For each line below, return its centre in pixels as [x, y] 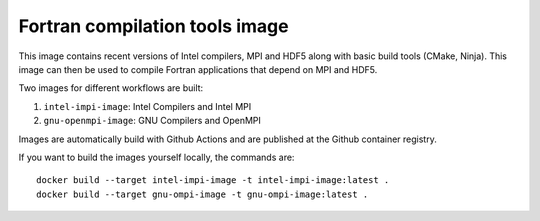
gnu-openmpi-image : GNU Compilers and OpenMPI [152, 121]
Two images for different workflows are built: [111, 88]
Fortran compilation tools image [153, 26]
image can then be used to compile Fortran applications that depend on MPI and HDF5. [198, 69]
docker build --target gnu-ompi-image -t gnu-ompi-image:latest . [202, 194]
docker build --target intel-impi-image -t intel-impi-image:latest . [213, 180]
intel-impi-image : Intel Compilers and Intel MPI [147, 106]
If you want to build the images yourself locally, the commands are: [156, 157]
